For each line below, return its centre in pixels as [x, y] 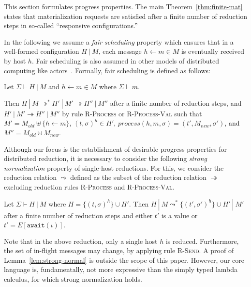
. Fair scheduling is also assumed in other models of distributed [125, 60]
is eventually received [213, 51]
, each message [120, 51]
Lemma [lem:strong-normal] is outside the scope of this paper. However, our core [124, 260]
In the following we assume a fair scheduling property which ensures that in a [119, 41]
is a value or [179, 215]
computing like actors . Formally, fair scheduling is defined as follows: [107, 70]
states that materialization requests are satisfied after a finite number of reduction [126, 16]
